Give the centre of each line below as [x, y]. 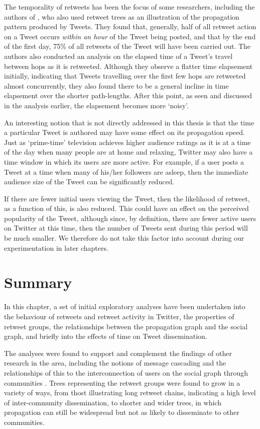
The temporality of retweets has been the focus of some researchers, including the [129, 7]
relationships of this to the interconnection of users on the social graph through [126, 372]
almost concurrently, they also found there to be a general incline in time [116, 85]
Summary [38, 282]
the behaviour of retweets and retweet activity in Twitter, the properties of [119, 316]
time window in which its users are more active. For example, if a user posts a [124, 161]
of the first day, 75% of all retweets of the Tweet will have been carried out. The [127, 46]
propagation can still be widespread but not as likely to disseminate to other [122, 412]
